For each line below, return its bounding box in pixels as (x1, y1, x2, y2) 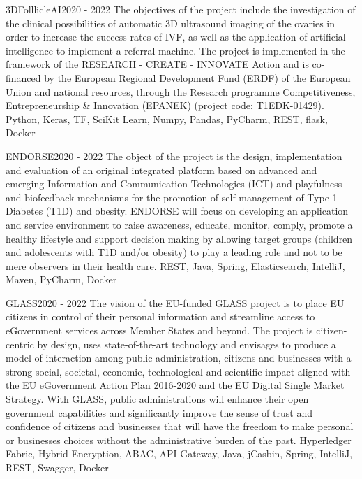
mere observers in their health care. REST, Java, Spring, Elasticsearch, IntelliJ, (6, 258, 345, 273)
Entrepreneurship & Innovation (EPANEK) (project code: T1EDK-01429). (6, 98, 324, 113)
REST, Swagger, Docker (6, 460, 109, 474)
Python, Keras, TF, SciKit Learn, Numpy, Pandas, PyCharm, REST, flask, (6, 111, 328, 126)
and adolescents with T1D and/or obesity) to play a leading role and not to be (6, 245, 342, 259)
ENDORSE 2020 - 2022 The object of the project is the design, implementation (6, 148, 342, 163)
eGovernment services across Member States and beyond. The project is (6, 323, 313, 338)
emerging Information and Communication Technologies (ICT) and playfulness (6, 176, 342, 191)
